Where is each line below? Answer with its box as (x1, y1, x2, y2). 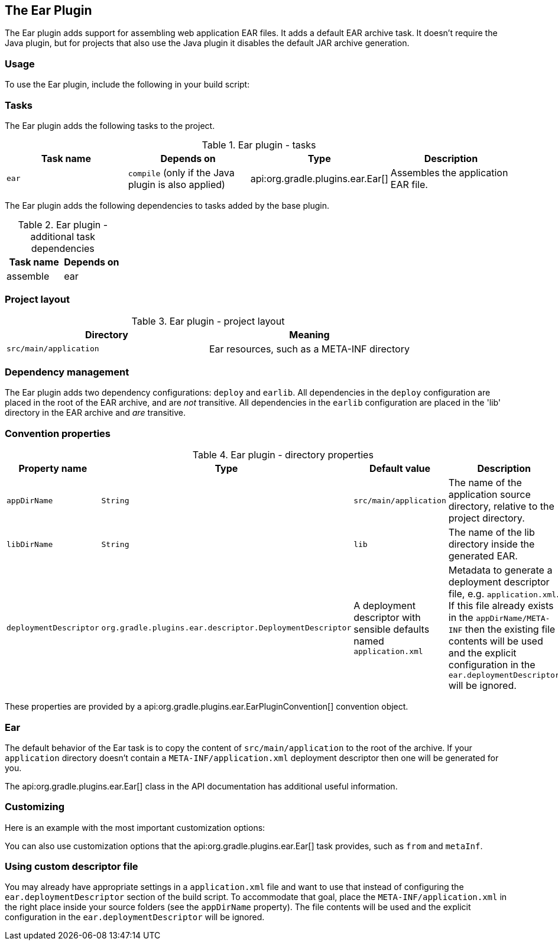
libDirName (7, 539, 53, 549)
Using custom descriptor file (5, 860, 138, 873)
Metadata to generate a (448, 564, 553, 577)
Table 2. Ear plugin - (18, 218, 108, 231)
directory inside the (448, 538, 535, 551)
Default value (369, 462, 431, 475)
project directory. (448, 512, 525, 525)
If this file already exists (448, 600, 554, 612)
